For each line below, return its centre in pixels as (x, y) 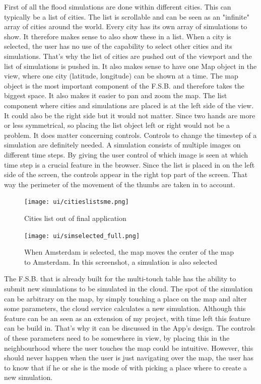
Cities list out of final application (75, 218)
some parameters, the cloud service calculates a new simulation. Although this (125, 308)
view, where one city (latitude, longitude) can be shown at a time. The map (121, 76)
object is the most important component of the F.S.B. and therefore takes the (124, 85)
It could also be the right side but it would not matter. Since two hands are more (130, 115)
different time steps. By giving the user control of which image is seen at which (126, 154)
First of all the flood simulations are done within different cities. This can (118, 7)
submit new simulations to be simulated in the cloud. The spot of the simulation (128, 288)
